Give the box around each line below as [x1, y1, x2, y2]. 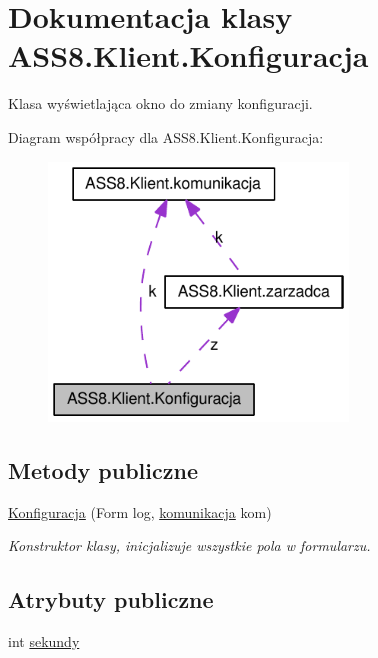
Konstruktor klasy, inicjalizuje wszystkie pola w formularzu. [8, 535, 371, 556]
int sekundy [8, 630, 80, 651]
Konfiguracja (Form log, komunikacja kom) [8, 501, 272, 522]
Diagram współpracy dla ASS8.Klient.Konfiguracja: [8, 126, 324, 147]
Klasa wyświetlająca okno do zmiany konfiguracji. [8, 93, 313, 114]
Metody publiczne [8, 454, 198, 485]
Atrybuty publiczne [8, 584, 214, 615]
